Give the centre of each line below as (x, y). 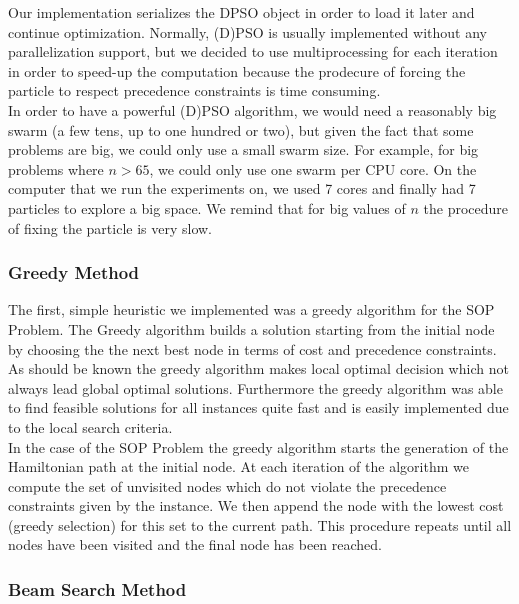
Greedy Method (74, 272)
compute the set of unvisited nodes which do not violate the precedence (227, 485)
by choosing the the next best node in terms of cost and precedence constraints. (252, 348)
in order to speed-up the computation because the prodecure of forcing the (237, 70)
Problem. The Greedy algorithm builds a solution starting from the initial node (251, 328)
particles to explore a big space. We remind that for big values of (207, 207)
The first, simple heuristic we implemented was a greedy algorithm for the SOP (251, 309)
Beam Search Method (97, 588)
